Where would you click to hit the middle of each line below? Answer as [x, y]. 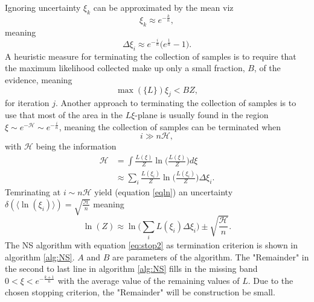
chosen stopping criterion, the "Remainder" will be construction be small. [140, 292]
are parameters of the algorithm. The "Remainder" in [210, 256]
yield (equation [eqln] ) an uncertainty [164, 192]
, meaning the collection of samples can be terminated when [170, 126]
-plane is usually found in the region [202, 115]
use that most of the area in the [64, 115]
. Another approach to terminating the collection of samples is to [176, 103]
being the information [76, 146]
